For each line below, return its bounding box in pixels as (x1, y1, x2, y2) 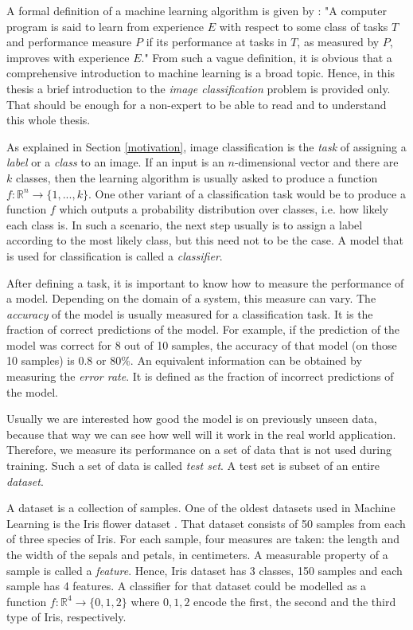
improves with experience (6, 49, 130, 65)
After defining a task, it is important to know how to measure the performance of (6, 274, 404, 291)
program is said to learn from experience (6, 18, 205, 34)
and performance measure (6, 33, 132, 50)
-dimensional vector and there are (234, 154, 399, 170)
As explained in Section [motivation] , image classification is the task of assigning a (6, 138, 407, 155)
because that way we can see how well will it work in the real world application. (6, 425, 396, 442)
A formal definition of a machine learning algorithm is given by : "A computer (6, 2, 388, 18)
